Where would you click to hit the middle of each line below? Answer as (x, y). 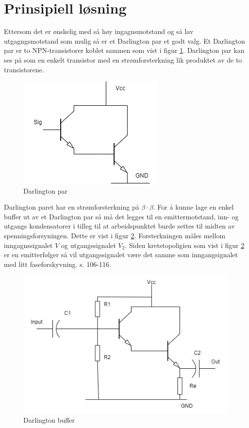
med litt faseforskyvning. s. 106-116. (58, 264)
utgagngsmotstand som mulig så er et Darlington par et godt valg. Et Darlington (124, 41)
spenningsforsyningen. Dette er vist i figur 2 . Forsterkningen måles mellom (115, 236)
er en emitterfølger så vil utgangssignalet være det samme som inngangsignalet (121, 255)
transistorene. (24, 69)
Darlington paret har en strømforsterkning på (72, 207)
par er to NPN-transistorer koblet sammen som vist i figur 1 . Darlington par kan (124, 50)
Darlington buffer (49, 420)
